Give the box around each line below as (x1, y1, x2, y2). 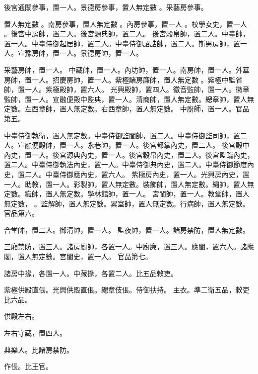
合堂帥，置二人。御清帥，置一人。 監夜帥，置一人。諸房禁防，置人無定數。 (4, 224, 250, 235)
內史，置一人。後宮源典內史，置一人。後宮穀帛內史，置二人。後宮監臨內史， (4, 149, 254, 160)
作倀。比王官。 (4, 361, 53, 372)
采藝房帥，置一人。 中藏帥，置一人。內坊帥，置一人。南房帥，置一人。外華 (4, 64, 250, 75)
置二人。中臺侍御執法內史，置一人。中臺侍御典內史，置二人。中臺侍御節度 (4, 159, 247, 170)
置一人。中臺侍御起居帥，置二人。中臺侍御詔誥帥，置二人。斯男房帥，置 (4, 38, 240, 48)
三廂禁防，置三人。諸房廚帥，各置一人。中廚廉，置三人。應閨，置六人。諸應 (4, 241, 254, 252)
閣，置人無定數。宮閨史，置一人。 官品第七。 (4, 251, 152, 262)
